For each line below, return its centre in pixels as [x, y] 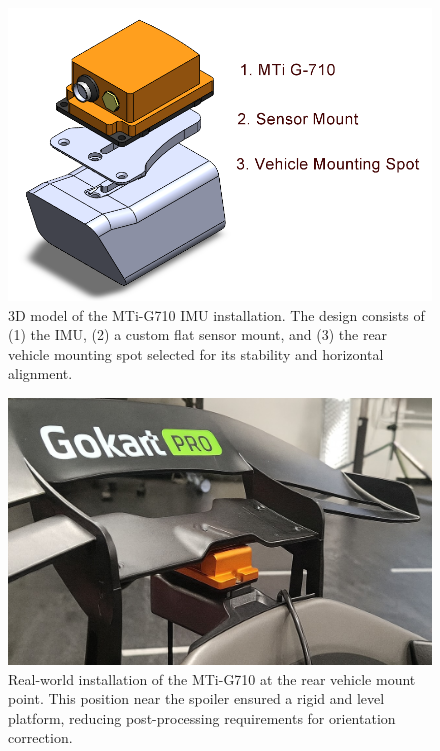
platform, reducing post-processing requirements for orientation [202, 717]
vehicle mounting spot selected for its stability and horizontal [196, 353]
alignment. [40, 373]
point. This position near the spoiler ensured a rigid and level [196, 698]
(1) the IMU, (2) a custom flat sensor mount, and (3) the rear [198, 334]
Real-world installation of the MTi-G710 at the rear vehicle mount [212, 678]
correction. [40, 737]
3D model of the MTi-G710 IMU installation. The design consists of [216, 314]
